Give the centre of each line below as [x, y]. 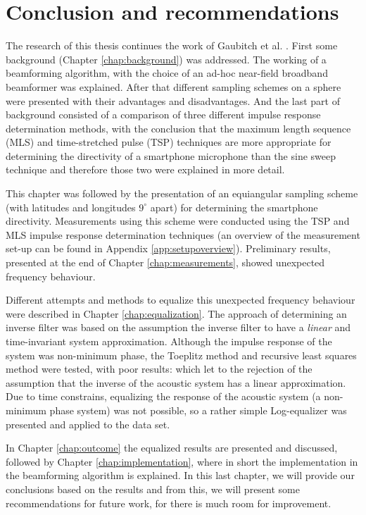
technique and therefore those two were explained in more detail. [145, 169]
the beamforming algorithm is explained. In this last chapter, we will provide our [180, 475]
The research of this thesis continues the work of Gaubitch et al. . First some [172, 45]
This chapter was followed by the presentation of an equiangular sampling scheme [182, 193]
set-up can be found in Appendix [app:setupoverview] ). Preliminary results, [168, 248]
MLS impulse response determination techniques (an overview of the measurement [183, 234]
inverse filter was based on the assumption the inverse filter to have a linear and [178, 327]
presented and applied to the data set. [88, 424]
